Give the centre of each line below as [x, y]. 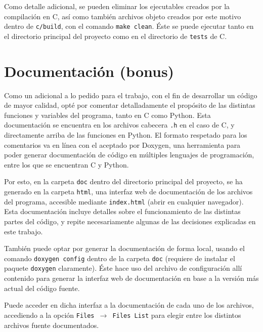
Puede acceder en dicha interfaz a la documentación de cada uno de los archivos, [129, 305]
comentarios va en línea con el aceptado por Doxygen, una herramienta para [122, 144]
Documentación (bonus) [89, 71]
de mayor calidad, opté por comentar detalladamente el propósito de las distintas [130, 105]
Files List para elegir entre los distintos [177, 315]
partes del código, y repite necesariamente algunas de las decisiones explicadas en [130, 221]
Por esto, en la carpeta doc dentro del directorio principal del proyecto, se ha [123, 181]
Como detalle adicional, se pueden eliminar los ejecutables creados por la [117, 6]
